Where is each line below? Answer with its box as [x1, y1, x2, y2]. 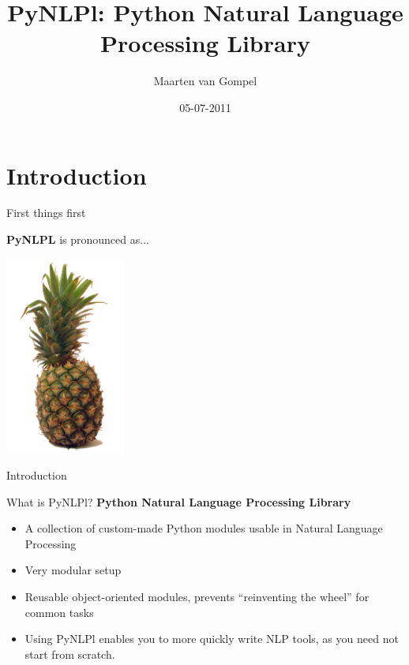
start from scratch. [24, 645, 115, 662]
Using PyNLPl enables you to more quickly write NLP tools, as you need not [24, 630, 399, 647]
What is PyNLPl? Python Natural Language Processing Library [6, 493, 351, 510]
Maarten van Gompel [153, 73, 257, 89]
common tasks [24, 603, 94, 620]
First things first [6, 204, 86, 221]
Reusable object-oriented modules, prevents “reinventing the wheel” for [24, 588, 370, 605]
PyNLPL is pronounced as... [6, 231, 149, 248]
